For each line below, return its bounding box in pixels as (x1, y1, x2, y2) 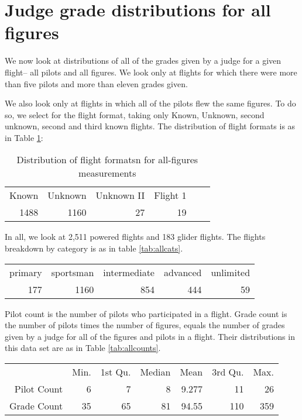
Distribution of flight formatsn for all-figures (16, 153, 198, 167)
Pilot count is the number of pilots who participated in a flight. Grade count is (5, 307, 287, 319)
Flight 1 (154, 188, 187, 202)
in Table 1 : (5, 131, 43, 143)
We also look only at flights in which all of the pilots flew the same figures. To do (5, 97, 296, 109)
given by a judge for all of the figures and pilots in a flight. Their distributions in (5, 330, 295, 342)
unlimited (211, 265, 250, 279)
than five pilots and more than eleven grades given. (5, 77, 188, 89)
